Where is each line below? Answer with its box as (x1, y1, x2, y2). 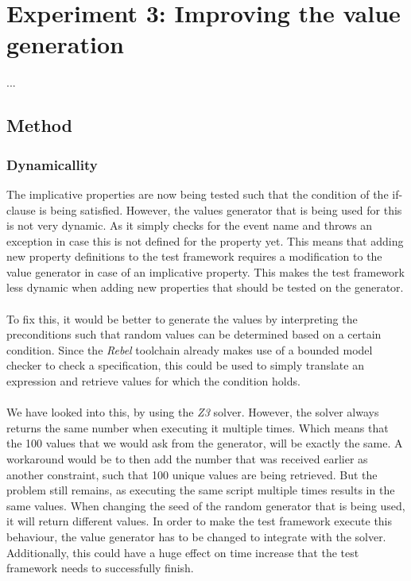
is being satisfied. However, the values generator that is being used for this (39, 201, 402, 218)
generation (6, 28, 124, 60)
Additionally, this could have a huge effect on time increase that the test (6, 544, 359, 560)
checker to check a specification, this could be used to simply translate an (6, 357, 364, 374)
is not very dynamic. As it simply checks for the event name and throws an (6, 217, 373, 234)
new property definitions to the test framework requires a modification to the (6, 248, 382, 265)
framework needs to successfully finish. (6, 560, 194, 576)
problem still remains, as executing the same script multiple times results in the (6, 482, 395, 498)
